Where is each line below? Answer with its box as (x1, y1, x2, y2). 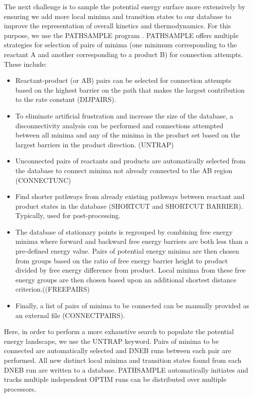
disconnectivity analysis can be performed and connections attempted (15, 120, 224, 130)
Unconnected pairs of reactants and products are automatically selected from (15, 156, 246, 166)
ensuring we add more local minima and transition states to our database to (4, 11, 232, 21)
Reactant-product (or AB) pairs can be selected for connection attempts (15, 75, 232, 85)
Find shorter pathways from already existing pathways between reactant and (15, 191, 245, 201)
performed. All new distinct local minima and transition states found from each (4, 355, 241, 365)
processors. (4, 383, 37, 394)
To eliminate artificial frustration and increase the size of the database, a (15, 110, 234, 120)
